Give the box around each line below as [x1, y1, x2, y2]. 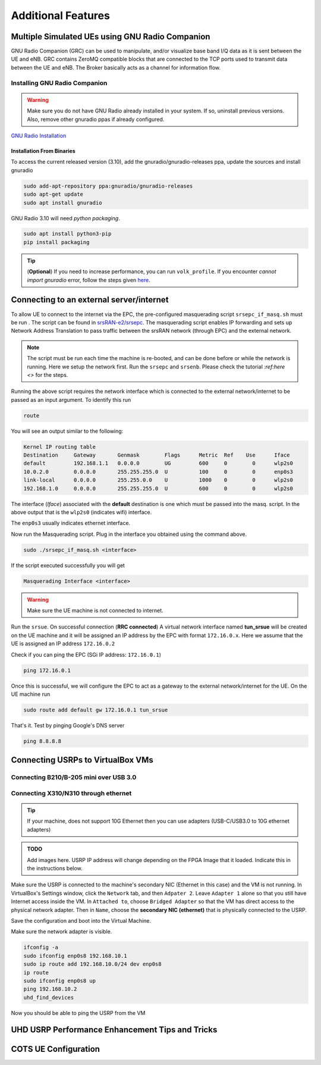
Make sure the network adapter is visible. [11, 928, 112, 935]
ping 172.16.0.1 [23, 667, 71, 674]
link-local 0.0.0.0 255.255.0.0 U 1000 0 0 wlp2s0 [23, 477, 294, 483]
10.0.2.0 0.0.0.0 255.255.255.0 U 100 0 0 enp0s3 [23, 468, 294, 475]
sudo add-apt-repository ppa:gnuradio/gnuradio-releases [23, 182, 193, 189]
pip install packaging [23, 239, 90, 245]
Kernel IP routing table [23, 444, 96, 450]
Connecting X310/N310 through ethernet [11, 789, 132, 797]
